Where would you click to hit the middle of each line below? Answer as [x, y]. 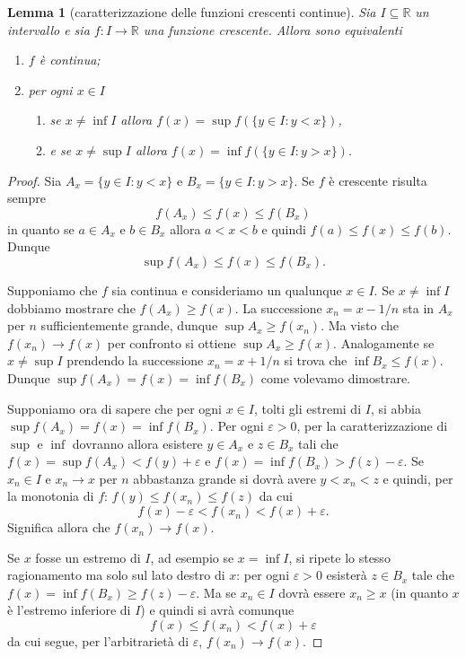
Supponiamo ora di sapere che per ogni [114, 408]
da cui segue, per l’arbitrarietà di [98, 641]
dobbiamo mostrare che [71, 307]
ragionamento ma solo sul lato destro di [116, 575]
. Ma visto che [360, 325]
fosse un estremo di [88, 557]
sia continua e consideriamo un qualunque [227, 289]
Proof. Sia [35, 180]
